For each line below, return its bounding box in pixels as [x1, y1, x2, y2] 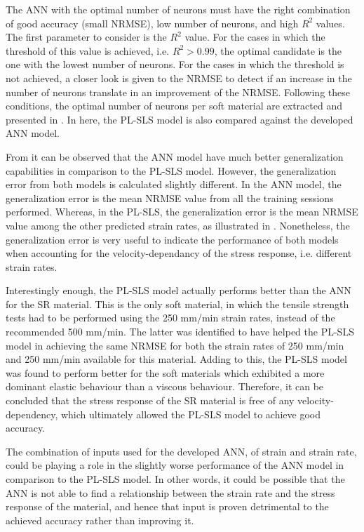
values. [316, 15, 345, 30]
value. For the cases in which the [184, 29, 325, 44]
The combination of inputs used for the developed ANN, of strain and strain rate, [6, 444, 357, 458]
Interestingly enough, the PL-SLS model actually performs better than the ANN [6, 283, 351, 298]
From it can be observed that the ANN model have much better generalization [6, 149, 344, 164]
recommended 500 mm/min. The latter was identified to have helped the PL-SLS [6, 324, 354, 339]
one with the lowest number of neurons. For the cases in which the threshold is [6, 57, 344, 72]
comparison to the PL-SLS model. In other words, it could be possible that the [6, 472, 345, 486]
